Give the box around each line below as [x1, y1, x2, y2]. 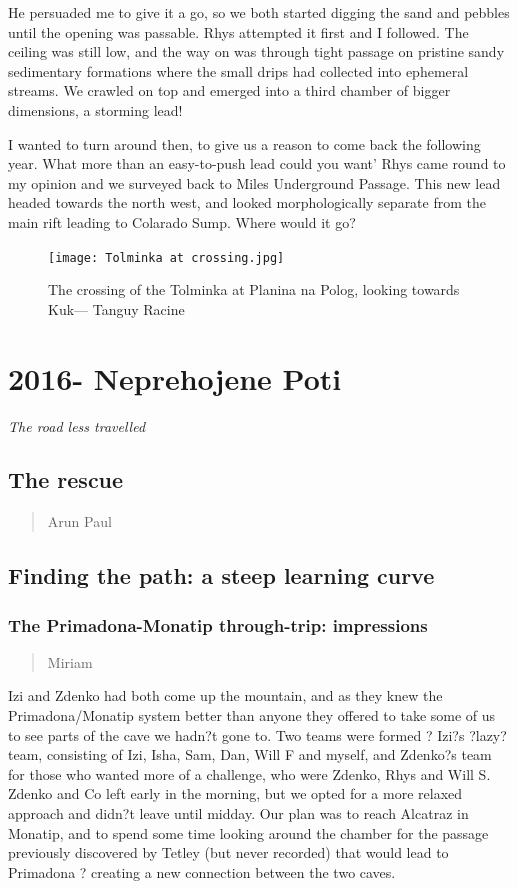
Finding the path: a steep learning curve [8, 560, 435, 591]
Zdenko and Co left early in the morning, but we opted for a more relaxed [8, 783, 463, 804]
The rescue [8, 464, 124, 495]
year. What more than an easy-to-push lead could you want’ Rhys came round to [8, 153, 506, 174]
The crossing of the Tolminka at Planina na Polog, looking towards [48, 279, 460, 300]
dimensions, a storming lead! [8, 99, 183, 120]
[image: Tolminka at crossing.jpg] [48, 250, 285, 265]
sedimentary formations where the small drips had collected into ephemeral [8, 60, 469, 81]
